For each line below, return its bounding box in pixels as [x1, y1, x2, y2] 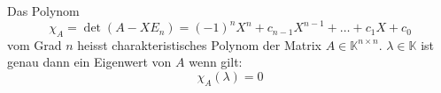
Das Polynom [7, 2, 80, 19]
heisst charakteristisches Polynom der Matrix [77, 35, 321, 54]
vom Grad [7, 35, 62, 54]
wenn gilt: [189, 53, 243, 71]
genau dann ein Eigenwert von [7, 53, 172, 71]
